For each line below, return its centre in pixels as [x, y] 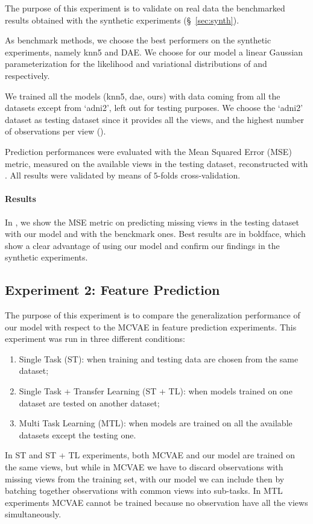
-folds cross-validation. [199, 175]
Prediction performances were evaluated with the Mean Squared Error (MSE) [148, 151]
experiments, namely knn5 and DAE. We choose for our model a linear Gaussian [154, 52]
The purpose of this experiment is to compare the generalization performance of [153, 315]
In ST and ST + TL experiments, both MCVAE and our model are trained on [150, 455]
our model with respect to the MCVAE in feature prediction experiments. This [151, 327]
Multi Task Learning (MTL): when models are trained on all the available [156, 423]
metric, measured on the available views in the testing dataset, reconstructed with [156, 163]
